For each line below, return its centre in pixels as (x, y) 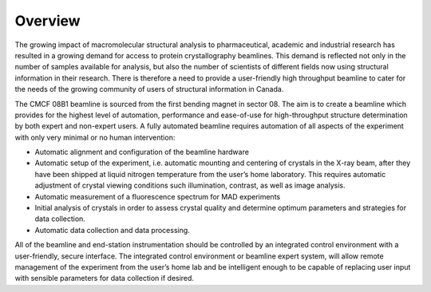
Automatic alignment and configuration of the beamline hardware (142, 152)
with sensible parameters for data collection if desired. (105, 278)
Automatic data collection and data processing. (113, 230)
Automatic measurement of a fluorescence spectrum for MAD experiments (158, 196)
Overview (47, 21)
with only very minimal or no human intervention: (95, 137)
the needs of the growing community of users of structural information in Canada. (149, 89)
